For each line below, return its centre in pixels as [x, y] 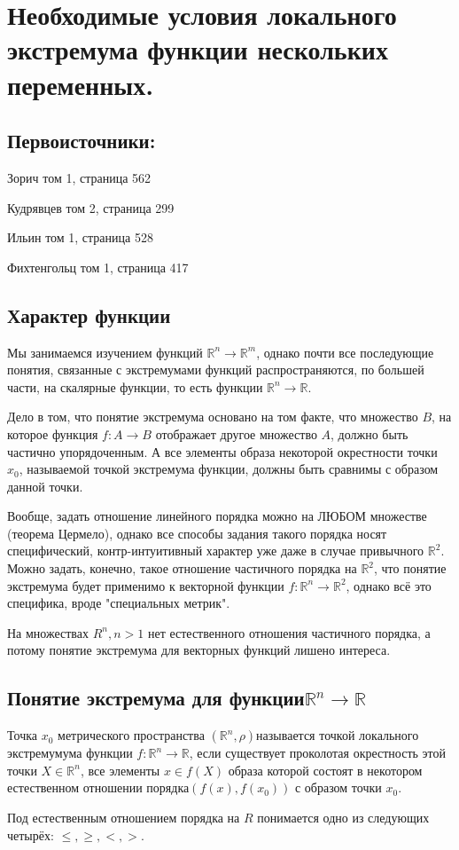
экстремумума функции [70, 753]
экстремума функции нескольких [198, 49]
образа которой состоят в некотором [325, 770]
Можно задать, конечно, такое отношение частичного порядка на [182, 568]
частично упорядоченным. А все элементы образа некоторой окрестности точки [222, 451]
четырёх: [31, 834]
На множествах [48, 632]
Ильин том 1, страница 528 [80, 237]
